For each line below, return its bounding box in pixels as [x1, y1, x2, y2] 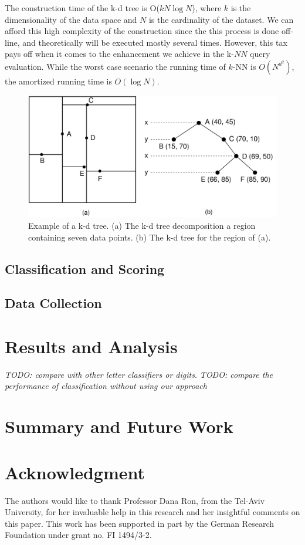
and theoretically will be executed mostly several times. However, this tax [22, 36, 287, 48]
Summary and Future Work [5, 414, 233, 438]
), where [192, 2, 222, 13]
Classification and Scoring [5, 259, 165, 277]
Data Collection [5, 294, 102, 312]
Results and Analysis [5, 334, 178, 358]
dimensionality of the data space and [5, 13, 137, 25]
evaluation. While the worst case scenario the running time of [5, 60, 226, 72]
